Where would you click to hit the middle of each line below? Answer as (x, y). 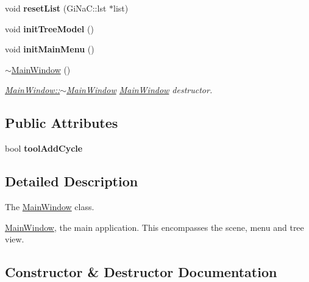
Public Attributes (62, 123)
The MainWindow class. (50, 206)
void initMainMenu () (50, 49)
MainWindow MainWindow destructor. (140, 90)
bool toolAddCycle (44, 148)
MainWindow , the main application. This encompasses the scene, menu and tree (154, 227)
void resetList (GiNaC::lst (56, 8)
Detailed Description (72, 181)
